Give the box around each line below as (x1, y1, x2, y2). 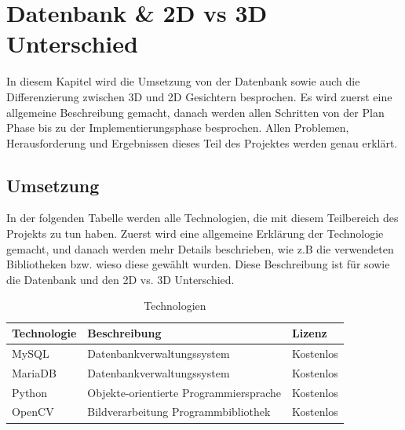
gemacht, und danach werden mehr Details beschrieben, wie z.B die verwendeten (6, 240, 394, 257)
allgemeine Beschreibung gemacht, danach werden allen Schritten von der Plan (6, 104, 385, 120)
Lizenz (291, 325, 327, 341)
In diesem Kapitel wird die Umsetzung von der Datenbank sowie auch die (6, 73, 360, 89)
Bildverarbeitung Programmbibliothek (87, 403, 271, 420)
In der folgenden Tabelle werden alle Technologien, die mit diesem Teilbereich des (6, 210, 399, 226)
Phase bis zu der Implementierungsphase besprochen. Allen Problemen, (6, 119, 349, 136)
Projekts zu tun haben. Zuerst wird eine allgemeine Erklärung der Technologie (6, 225, 384, 242)
